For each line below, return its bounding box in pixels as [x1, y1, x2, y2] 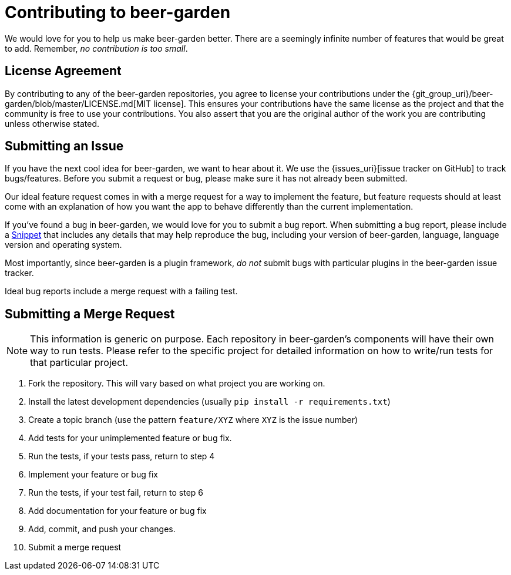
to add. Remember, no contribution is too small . [5, 43, 188, 53]
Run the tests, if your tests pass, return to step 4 [28, 451, 215, 462]
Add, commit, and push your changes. [28, 524, 176, 534]
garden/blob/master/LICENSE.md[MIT [5, 98, 152, 109]
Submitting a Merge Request [5, 306, 175, 321]
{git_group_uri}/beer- [412, 88, 493, 99]
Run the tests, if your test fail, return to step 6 [28, 487, 204, 498]
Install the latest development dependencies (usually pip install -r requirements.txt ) [28, 396, 391, 407]
